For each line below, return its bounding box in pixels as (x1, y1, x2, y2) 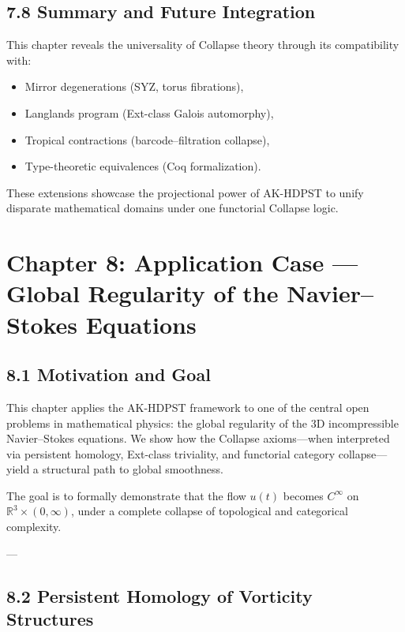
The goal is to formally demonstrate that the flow (6, 487, 246, 503)
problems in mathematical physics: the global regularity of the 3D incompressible (6, 414, 399, 431)
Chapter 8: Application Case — (6, 246, 358, 279)
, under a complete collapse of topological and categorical (70, 503, 348, 519)
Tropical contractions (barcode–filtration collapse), (24, 131, 270, 148)
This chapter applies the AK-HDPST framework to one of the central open (6, 398, 369, 415)
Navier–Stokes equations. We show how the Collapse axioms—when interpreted (6, 430, 390, 447)
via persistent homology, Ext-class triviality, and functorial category (6, 445, 336, 462)
